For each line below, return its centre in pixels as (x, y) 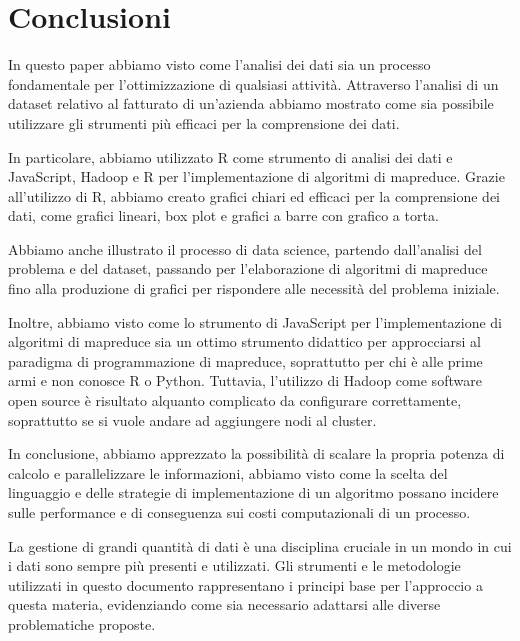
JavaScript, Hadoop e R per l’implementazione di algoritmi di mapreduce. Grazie (256, 176)
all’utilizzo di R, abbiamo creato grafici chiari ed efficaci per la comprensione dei (254, 195)
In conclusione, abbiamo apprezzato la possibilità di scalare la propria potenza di (256, 453)
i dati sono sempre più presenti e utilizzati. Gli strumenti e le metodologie (234, 565)
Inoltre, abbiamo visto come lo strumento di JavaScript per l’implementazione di (255, 321)
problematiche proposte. (82, 623)
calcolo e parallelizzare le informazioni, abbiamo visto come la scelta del (228, 472)
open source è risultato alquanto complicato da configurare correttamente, (235, 400)
